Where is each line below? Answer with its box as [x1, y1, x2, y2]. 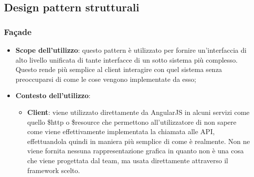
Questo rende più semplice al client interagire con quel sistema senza [15, 64, 222, 74]
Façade [4, 25, 31, 37]
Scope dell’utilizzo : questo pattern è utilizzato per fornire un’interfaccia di [15, 45, 247, 55]
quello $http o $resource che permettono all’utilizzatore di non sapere [27, 116, 236, 127]
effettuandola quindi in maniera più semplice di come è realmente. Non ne [27, 136, 250, 146]
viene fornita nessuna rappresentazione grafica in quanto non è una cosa [27, 145, 244, 156]
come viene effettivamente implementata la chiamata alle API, [27, 126, 215, 137]
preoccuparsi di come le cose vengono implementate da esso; [15, 73, 197, 84]
